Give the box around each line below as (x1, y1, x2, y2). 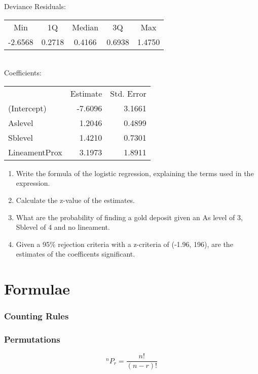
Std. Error (110, 87, 146, 99)
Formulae (4, 278, 70, 299)
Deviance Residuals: (4, 1, 66, 11)
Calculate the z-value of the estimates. (16, 194, 135, 205)
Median (72, 21, 99, 33)
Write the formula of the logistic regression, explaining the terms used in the (16, 168, 254, 178)
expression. (16, 178, 50, 188)
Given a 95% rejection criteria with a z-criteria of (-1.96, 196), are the (16, 238, 233, 249)
